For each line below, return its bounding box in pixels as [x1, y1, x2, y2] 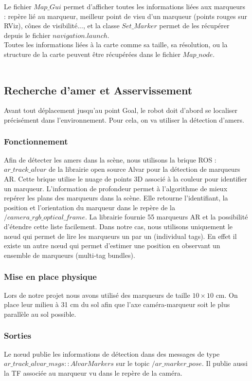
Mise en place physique [4, 271, 97, 283]
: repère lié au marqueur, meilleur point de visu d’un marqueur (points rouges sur [4, 11, 248, 21]
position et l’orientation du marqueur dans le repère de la [4, 202, 175, 212]
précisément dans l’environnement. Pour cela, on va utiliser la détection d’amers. [4, 114, 244, 125]
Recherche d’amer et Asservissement [4, 82, 193, 97]
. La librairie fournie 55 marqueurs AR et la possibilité [85, 212, 248, 222]
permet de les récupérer [159, 20, 230, 31]
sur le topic [116, 358, 150, 368]
